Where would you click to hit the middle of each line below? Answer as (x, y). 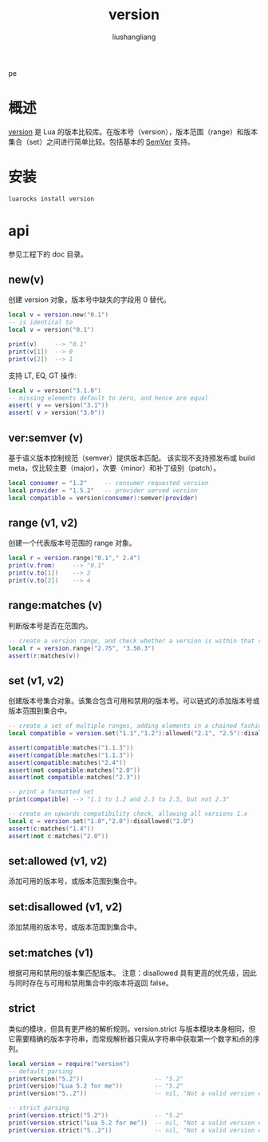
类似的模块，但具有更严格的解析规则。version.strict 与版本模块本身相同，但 (132, 1029)
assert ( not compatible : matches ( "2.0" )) (75, 770)
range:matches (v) (55, 605)
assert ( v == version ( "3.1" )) (59, 405)
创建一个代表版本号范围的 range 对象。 (73, 543)
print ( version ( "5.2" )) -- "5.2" (96, 1079)
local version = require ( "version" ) (69, 1064)
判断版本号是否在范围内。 (50, 626)
